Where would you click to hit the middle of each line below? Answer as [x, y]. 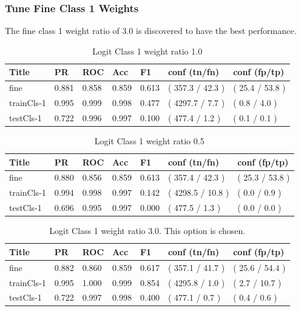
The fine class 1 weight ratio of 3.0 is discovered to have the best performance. [151, 31]
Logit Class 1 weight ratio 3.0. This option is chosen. [147, 231]
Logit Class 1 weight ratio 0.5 [149, 141]
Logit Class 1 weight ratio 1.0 [147, 51]
